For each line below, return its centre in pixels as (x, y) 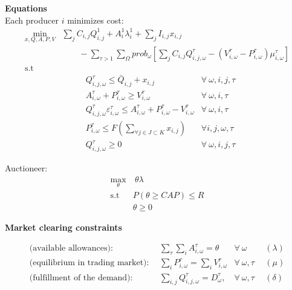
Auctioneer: (26, 168)
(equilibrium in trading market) (88, 263)
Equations (26, 8)
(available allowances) (70, 249)
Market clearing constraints (63, 227)
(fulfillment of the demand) (80, 278)
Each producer (32, 20)
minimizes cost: (96, 20)
